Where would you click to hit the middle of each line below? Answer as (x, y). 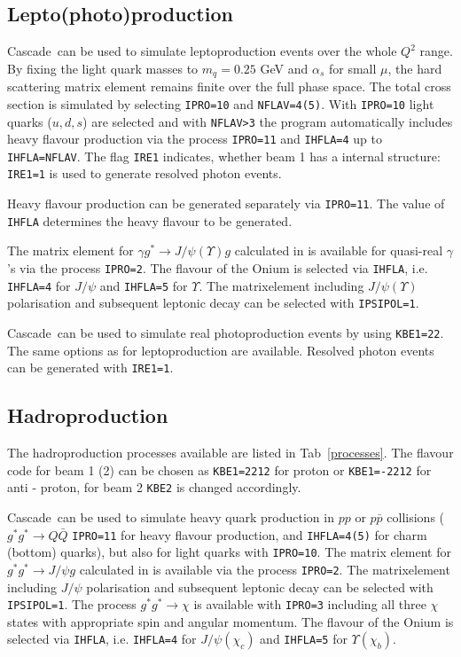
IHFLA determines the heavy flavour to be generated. (150, 220)
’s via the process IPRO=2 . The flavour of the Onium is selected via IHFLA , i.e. (218, 268)
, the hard (415, 68)
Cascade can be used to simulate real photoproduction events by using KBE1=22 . (226, 332)
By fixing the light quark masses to (103, 68)
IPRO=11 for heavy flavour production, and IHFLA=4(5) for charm (250, 534)
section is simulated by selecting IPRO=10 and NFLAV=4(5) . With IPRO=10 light (221, 103)
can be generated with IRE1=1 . (90, 368)
